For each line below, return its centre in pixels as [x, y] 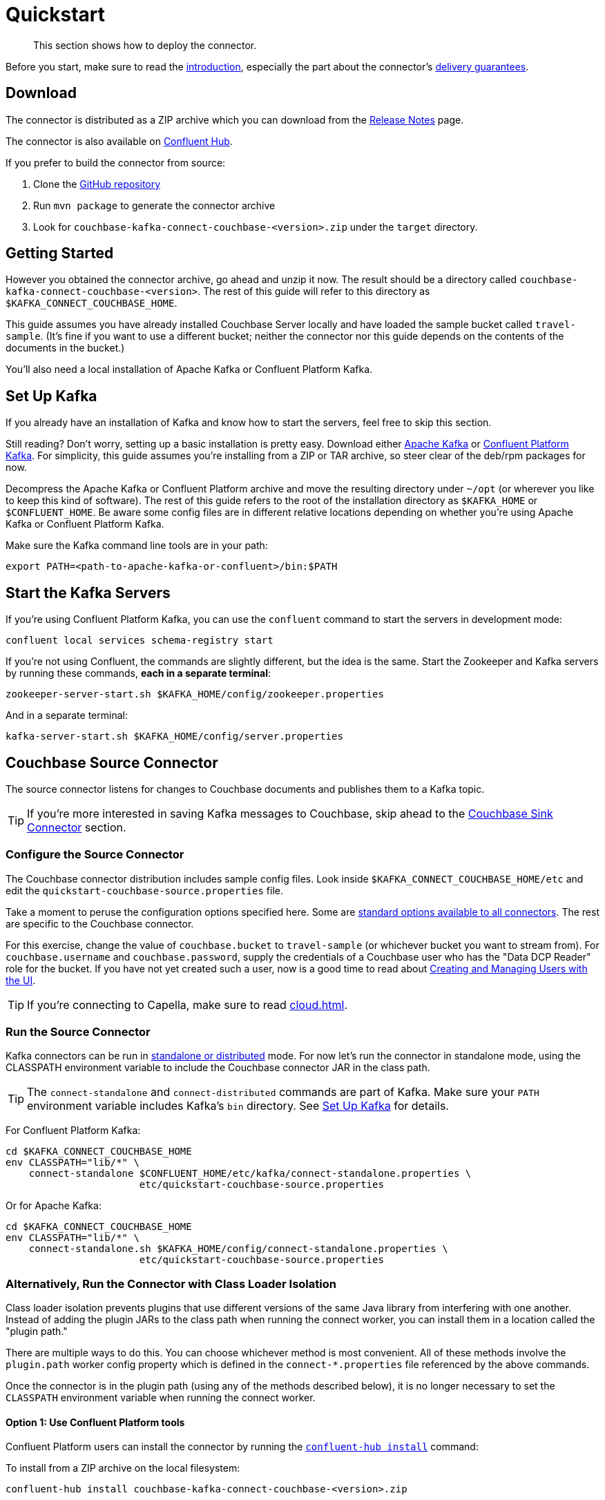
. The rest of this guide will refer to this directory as [314, 291]
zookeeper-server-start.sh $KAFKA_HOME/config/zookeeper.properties [195, 694]
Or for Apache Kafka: [54, 1206]
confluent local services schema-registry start [140, 641]
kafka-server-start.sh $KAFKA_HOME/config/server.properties [174, 737]
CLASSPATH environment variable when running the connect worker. [161, 1398]
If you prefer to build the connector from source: [116, 162]
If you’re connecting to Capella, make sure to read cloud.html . [188, 1004]
